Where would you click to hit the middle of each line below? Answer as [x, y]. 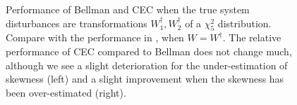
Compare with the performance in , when [95, 37]
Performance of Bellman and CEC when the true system [128, 9]
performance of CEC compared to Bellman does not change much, [149, 51]
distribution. [244, 23]
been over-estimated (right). [66, 92]
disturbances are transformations [77, 23]
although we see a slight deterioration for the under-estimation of [147, 65]
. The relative [252, 37]
